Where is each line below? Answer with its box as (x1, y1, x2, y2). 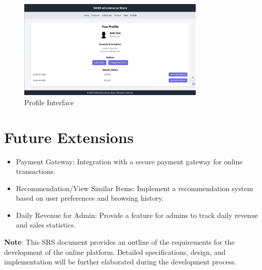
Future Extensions (4, 126, 134, 147)
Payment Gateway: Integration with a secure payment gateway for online (16, 156, 243, 166)
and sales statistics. (16, 219, 76, 230)
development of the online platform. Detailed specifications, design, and (4, 246, 226, 257)
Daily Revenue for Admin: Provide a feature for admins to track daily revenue (16, 209, 258, 220)
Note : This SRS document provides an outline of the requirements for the (4, 237, 235, 247)
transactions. (16, 166, 56, 176)
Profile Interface (24, 97, 74, 107)
